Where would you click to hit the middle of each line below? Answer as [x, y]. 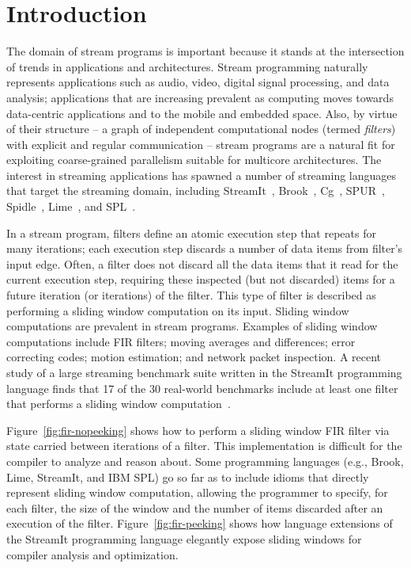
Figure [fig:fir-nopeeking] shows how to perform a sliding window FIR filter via [198, 430]
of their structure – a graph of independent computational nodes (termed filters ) [201, 129]
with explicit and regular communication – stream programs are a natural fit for [201, 144]
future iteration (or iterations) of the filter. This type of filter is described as [191, 295]
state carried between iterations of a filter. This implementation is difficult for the [204, 446]
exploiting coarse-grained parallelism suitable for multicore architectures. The [194, 160]
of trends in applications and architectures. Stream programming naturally [187, 66]
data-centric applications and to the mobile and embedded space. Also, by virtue [202, 113]
